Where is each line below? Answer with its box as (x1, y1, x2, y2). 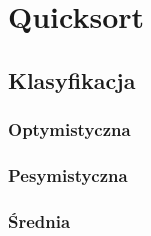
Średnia (8, 208, 71, 233)
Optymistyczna (8, 117, 131, 142)
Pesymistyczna (8, 162, 128, 187)
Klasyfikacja (8, 64, 136, 95)
